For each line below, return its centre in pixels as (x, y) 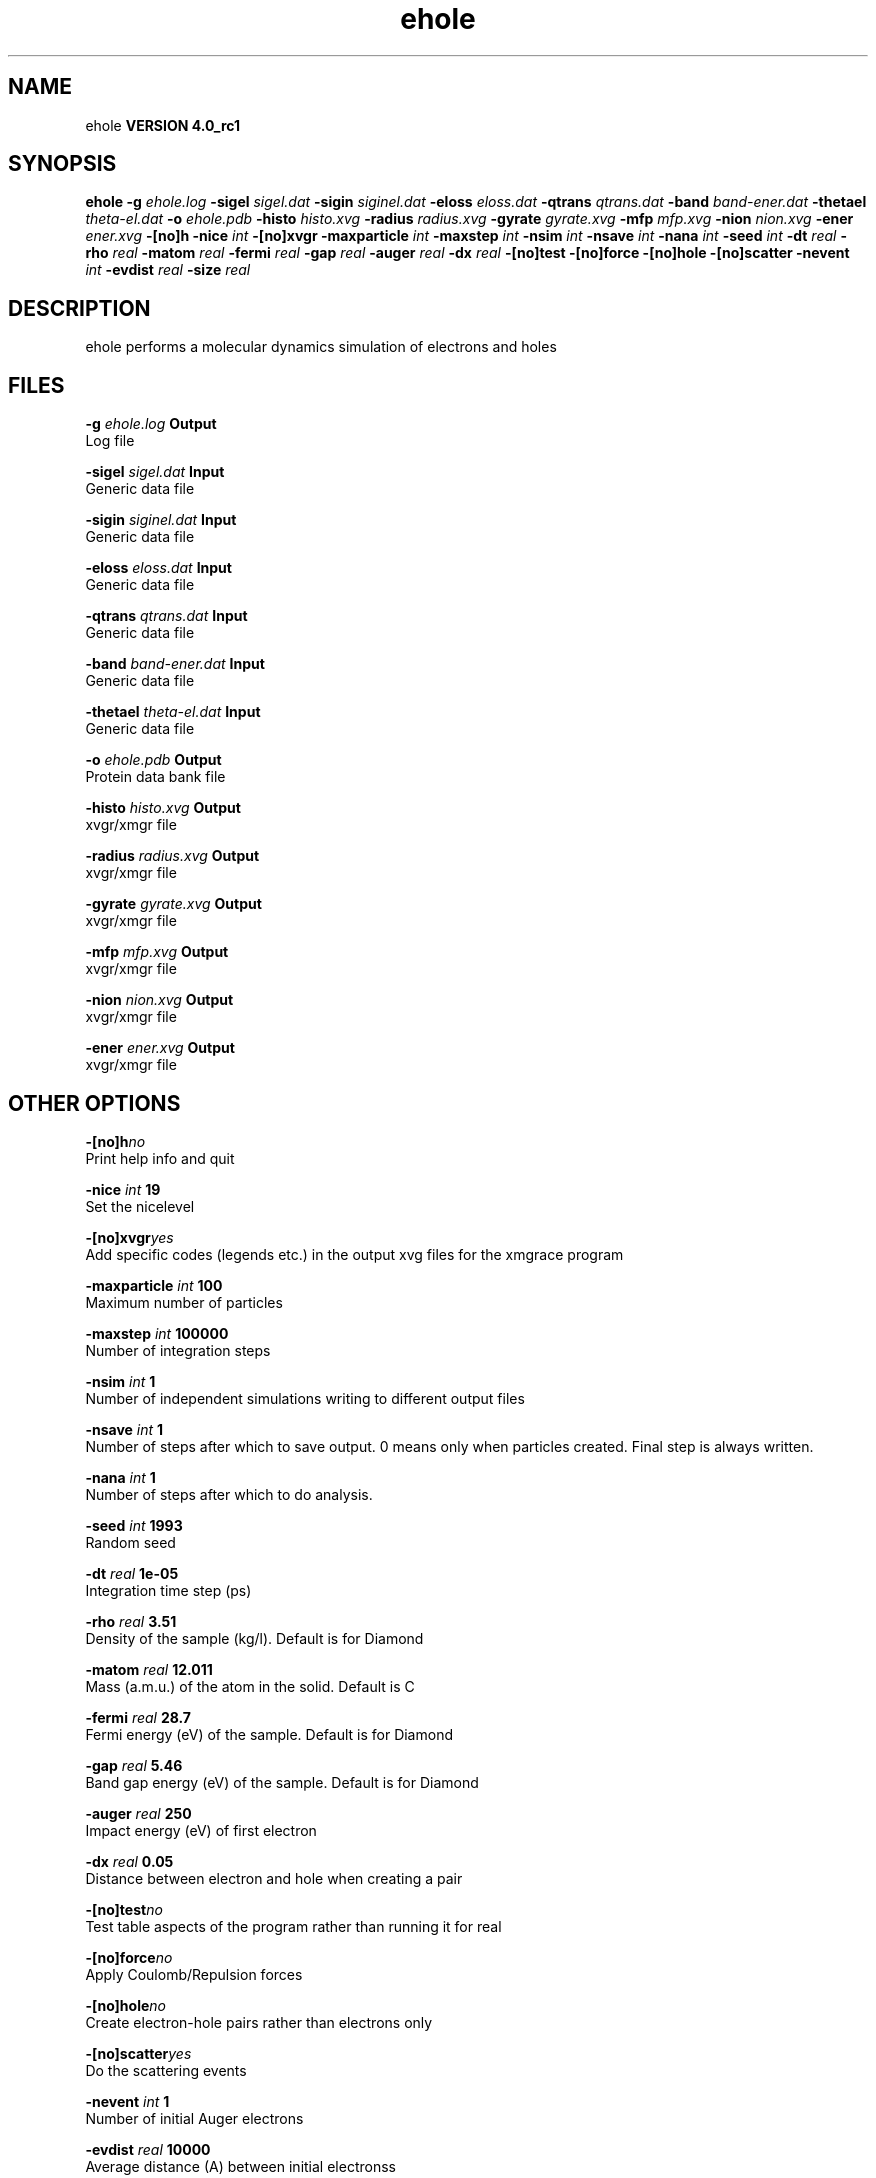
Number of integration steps (178, 1350)
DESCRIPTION (79, 308)
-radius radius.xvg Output (172, 856)
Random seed (130, 1542)
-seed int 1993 (134, 1525)
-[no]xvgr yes (129, 1237)
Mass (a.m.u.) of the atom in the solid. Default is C (250, 1686)
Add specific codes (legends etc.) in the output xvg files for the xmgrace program (354, 1254)
